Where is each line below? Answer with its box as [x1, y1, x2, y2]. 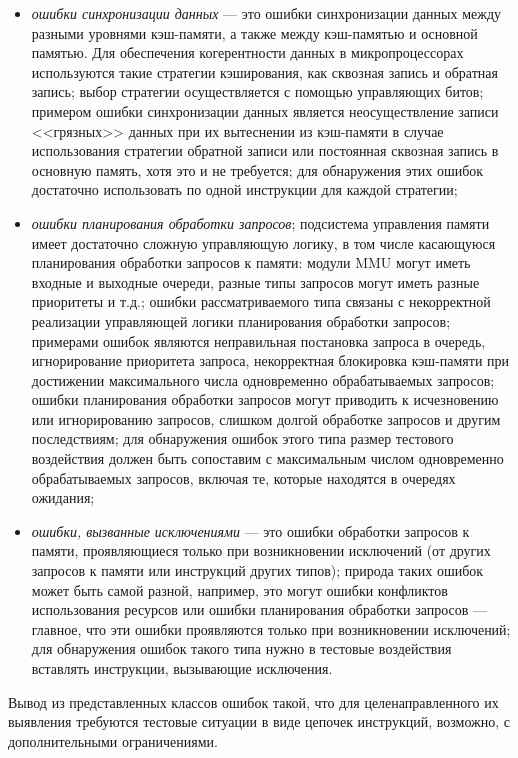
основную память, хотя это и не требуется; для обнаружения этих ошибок [31, 159, 484, 180]
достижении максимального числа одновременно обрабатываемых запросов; [31, 369, 495, 390]
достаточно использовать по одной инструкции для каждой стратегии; [31, 179, 458, 200]
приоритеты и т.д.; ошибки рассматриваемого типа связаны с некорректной [31, 291, 491, 312]
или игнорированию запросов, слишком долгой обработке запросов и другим [31, 408, 501, 429]
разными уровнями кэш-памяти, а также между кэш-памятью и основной [31, 22, 478, 43]
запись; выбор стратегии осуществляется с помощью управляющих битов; [31, 81, 484, 102]
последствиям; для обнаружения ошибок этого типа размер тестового [31, 428, 454, 449]
